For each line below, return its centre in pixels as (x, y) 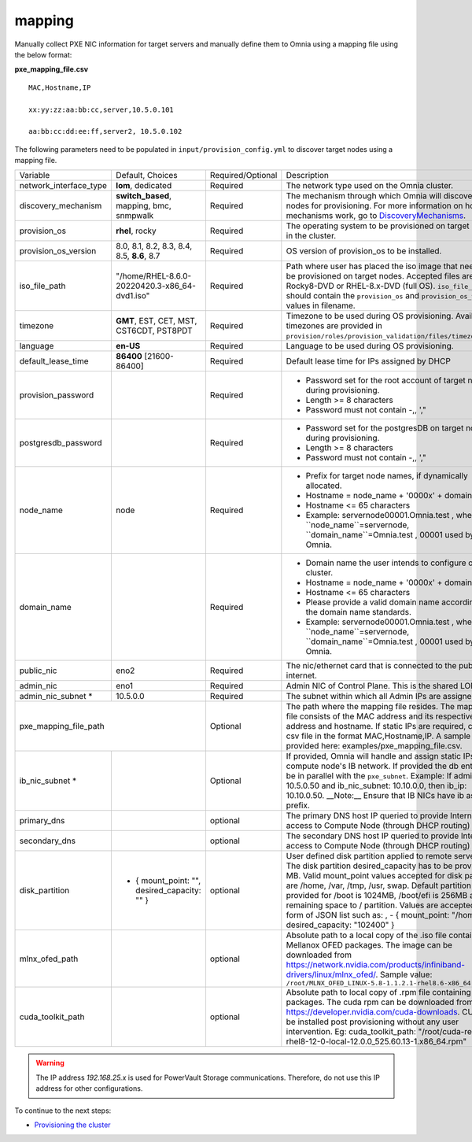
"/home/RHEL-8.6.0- (153, 276)
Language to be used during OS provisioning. (370, 346)
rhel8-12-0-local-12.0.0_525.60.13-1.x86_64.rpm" (376, 1041)
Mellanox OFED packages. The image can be (369, 945)
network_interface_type (63, 186)
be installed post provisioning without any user (372, 1022)
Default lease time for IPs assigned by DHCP (369, 361)
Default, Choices (146, 176)
